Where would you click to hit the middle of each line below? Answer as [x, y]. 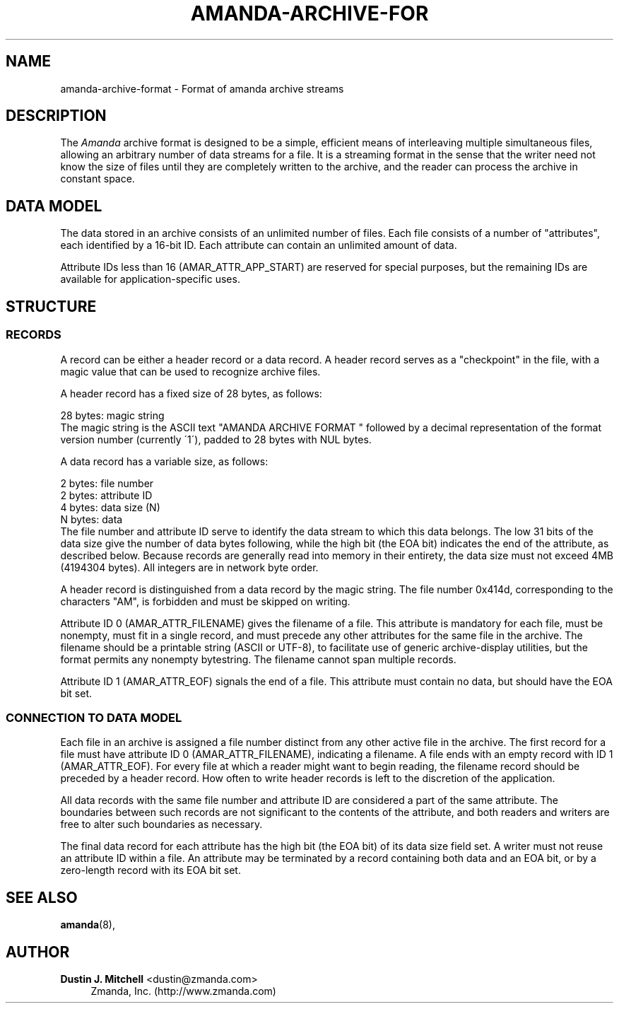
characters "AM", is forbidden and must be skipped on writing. [205, 601]
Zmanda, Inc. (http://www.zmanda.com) [183, 991]
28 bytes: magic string [112, 415]
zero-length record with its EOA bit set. [151, 870]
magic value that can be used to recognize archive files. [190, 371]
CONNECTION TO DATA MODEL [94, 717]
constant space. [98, 179]
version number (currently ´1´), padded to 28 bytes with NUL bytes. [216, 439]
